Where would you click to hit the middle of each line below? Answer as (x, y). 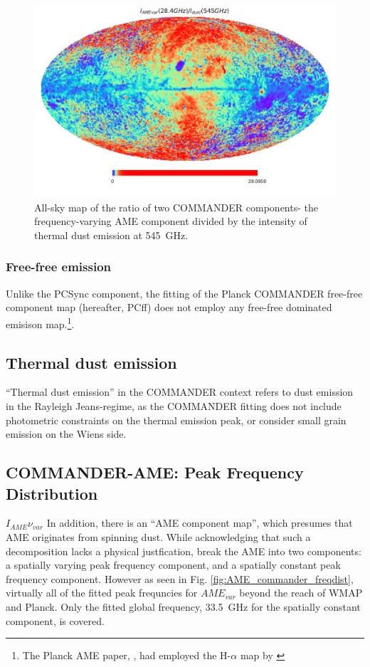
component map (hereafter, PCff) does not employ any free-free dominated (169, 307)
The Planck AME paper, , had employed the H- (127, 655)
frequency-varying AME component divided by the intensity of (171, 221)
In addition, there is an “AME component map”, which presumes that (200, 523)
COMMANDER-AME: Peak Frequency (155, 472)
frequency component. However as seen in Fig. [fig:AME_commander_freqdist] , (180, 578)
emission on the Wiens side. (66, 434)
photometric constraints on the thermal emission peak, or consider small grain (176, 420)
